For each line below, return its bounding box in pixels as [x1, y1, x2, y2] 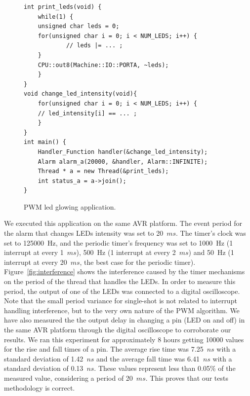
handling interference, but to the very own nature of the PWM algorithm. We [4, 305, 240, 315]
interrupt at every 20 [4, 256, 67, 267]
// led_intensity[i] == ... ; [38, 109, 137, 117]
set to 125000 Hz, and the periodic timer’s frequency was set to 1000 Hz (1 [4, 237, 233, 248]
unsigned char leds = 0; [38, 23, 120, 30]
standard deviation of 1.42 [4, 353, 83, 363]
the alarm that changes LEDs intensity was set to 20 [4, 228, 164, 238]
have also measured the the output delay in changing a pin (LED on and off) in [4, 315, 245, 325]
